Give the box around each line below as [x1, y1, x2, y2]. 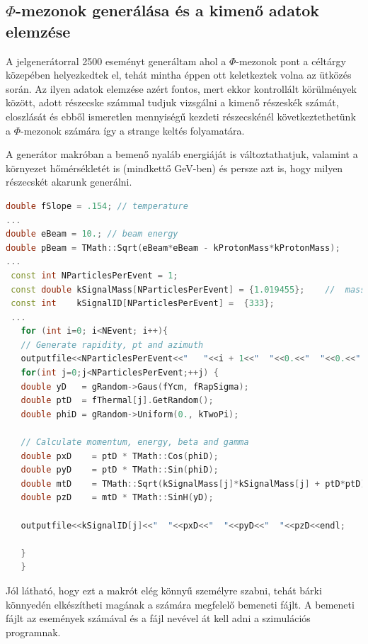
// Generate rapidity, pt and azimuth [21, 339, 204, 350]
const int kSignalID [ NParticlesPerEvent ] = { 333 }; [11, 298, 275, 309]
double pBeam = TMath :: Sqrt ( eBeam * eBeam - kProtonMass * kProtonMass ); [6, 242, 340, 253]
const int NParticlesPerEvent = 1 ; [11, 270, 178, 281]
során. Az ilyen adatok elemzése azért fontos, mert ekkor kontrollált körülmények [6, 81, 357, 96]
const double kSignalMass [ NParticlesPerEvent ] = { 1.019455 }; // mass [11, 284, 366, 295]
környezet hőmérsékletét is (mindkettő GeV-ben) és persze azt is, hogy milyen [6, 160, 343, 175]
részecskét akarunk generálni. [6, 174, 132, 189]
